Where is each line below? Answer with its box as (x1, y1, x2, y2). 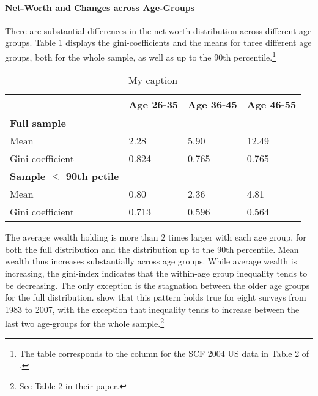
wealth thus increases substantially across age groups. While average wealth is (5, 255, 297, 267)
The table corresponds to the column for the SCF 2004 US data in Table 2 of (19, 346, 309, 359)
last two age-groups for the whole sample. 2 (5, 315, 165, 330)
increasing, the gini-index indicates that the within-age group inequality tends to (5, 267, 308, 280)
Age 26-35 (128, 97, 179, 112)
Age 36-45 (188, 97, 237, 112)
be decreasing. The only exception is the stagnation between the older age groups (5, 278, 310, 291)
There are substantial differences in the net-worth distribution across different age (5, 24, 312, 37)
